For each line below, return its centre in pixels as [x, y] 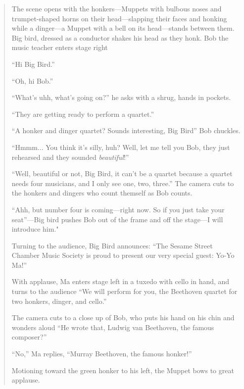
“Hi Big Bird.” [33, 64]
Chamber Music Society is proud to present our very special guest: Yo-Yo [123, 255]
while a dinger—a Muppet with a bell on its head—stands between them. [123, 28]
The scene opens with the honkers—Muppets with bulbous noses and [117, 8]
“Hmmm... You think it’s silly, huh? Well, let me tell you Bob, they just [121, 147]
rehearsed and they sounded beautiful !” [70, 157]
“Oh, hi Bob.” [32, 80]
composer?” [29, 337]
